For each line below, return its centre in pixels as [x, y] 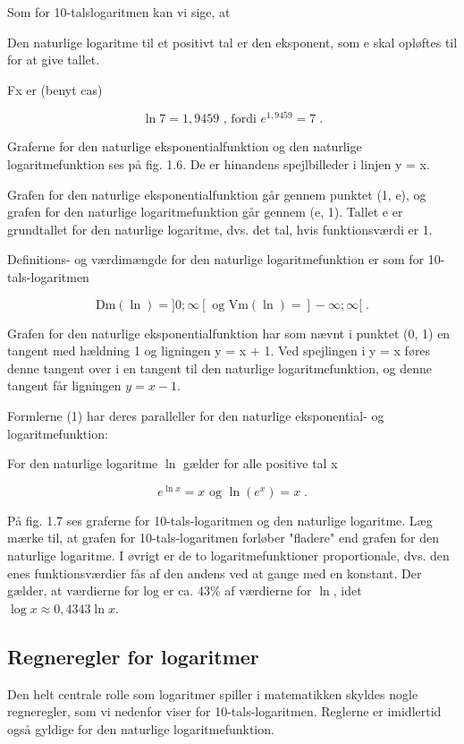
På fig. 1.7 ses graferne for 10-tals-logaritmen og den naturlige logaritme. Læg [220, 520]
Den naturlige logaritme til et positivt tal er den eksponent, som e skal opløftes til [232, 42]
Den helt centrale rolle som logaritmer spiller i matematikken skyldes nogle [213, 693]
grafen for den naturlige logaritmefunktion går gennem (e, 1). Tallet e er [205, 212]
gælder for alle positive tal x [261, 463]
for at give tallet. [54, 60]
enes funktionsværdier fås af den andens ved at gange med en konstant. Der [215, 573]
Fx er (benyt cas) [55, 89]
